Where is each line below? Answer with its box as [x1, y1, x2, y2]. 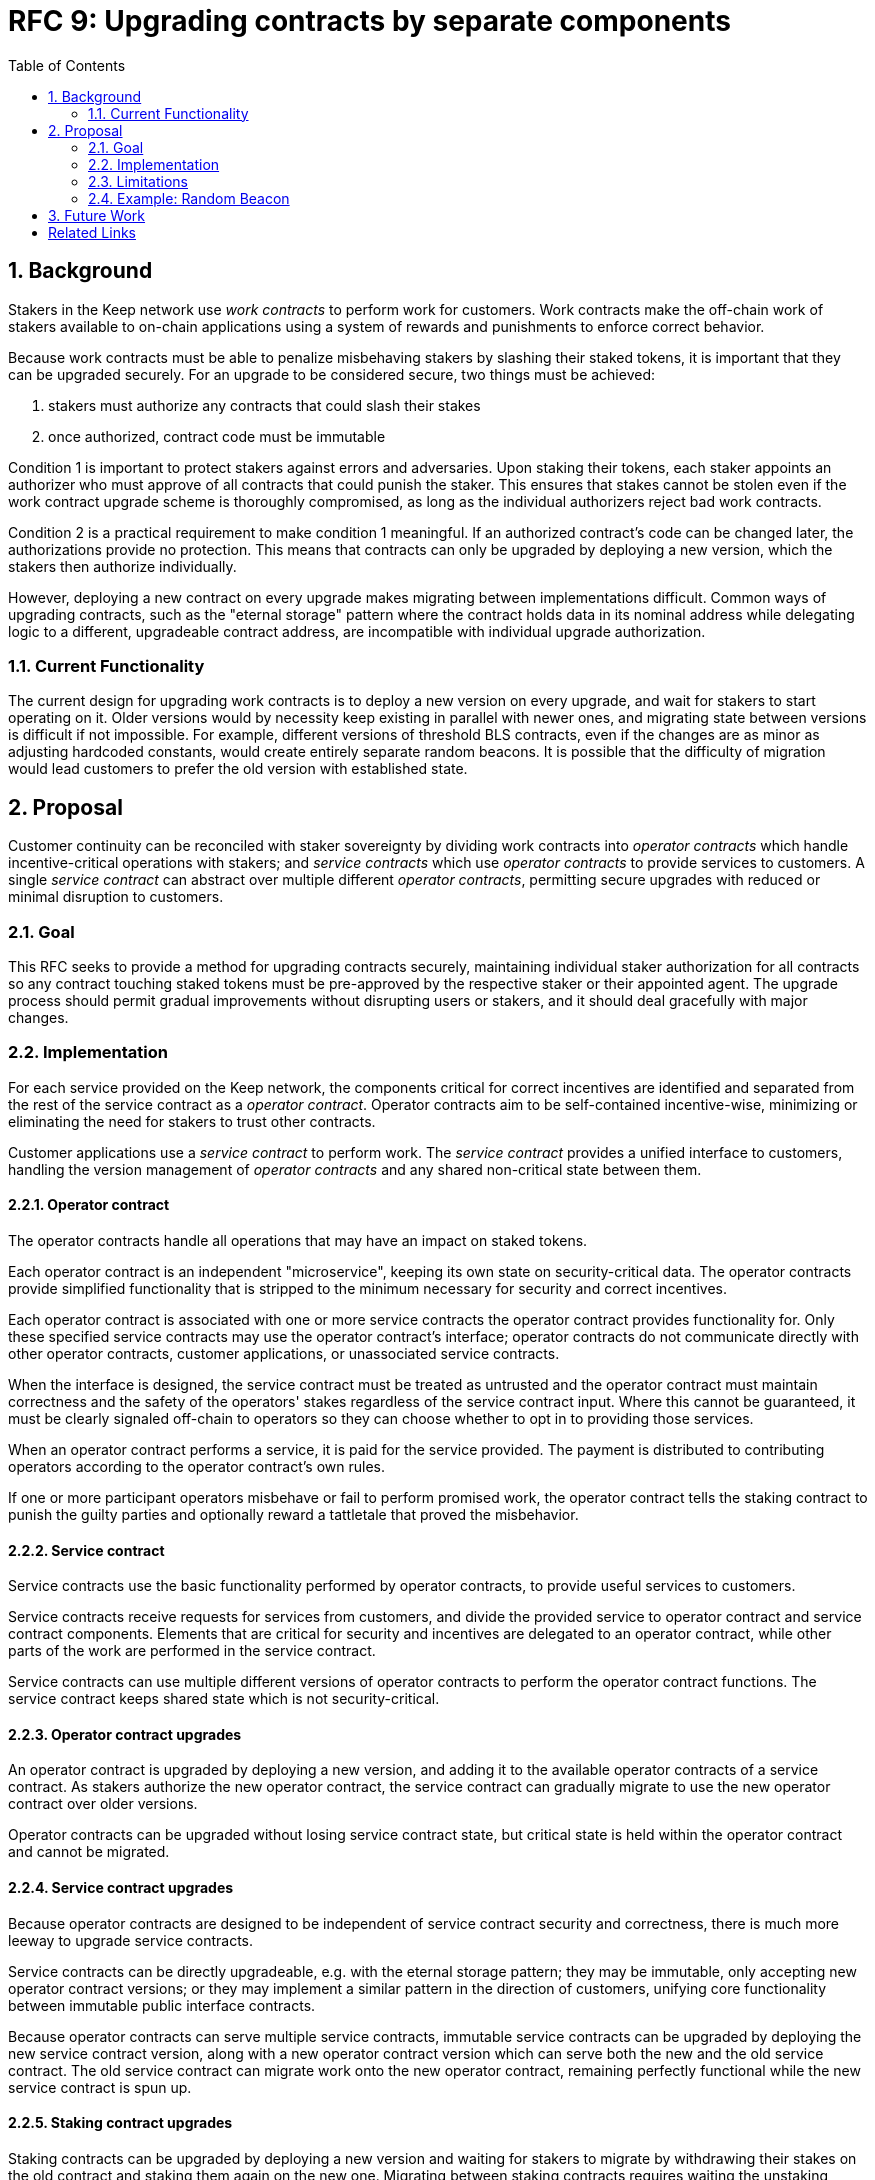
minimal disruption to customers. [8, 888, 224, 906]
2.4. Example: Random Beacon [88, 189, 290, 207]
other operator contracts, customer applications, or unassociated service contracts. [8, 1344, 560, 1362]
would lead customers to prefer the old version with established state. [8, 760, 468, 778]
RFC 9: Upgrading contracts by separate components [8, 4, 731, 38]
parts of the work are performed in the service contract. [8, 1642, 376, 1660]
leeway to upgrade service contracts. [8, 1931, 254, 1949]
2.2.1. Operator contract [8, 1196, 170, 1214]
